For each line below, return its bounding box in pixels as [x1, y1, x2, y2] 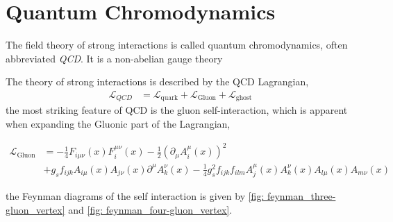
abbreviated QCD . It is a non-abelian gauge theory [6, 51, 223, 65]
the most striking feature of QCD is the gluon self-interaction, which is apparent [6, 103, 348, 117]
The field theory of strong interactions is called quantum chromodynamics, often [6, 37, 348, 52]
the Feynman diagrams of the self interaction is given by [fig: [6, 189, 265, 203]
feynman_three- [267, 189, 336, 203]
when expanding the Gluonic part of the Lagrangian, [6, 116, 231, 130]
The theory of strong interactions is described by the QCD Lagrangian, [6, 74, 309, 89]
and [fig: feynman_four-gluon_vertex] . [68, 202, 233, 216]
